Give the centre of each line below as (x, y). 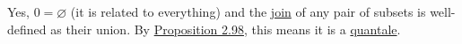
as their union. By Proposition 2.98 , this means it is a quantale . (226, 29)
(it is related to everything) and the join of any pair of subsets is (248, 11)
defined (27, 29)
